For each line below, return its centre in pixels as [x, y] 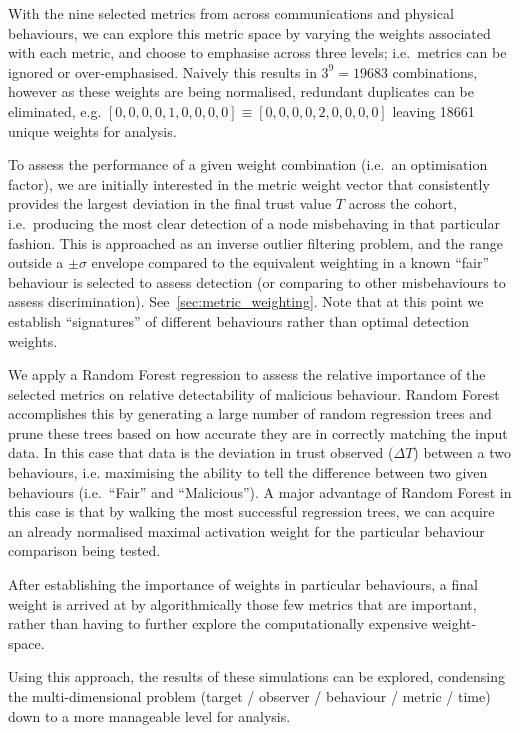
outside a [36, 262]
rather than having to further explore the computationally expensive [218, 623]
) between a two [462, 452]
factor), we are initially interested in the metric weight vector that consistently [249, 183]
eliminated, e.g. [55, 110]
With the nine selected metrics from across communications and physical [231, 13]
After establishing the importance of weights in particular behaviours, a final [243, 584]
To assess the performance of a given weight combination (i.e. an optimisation [248, 164]
